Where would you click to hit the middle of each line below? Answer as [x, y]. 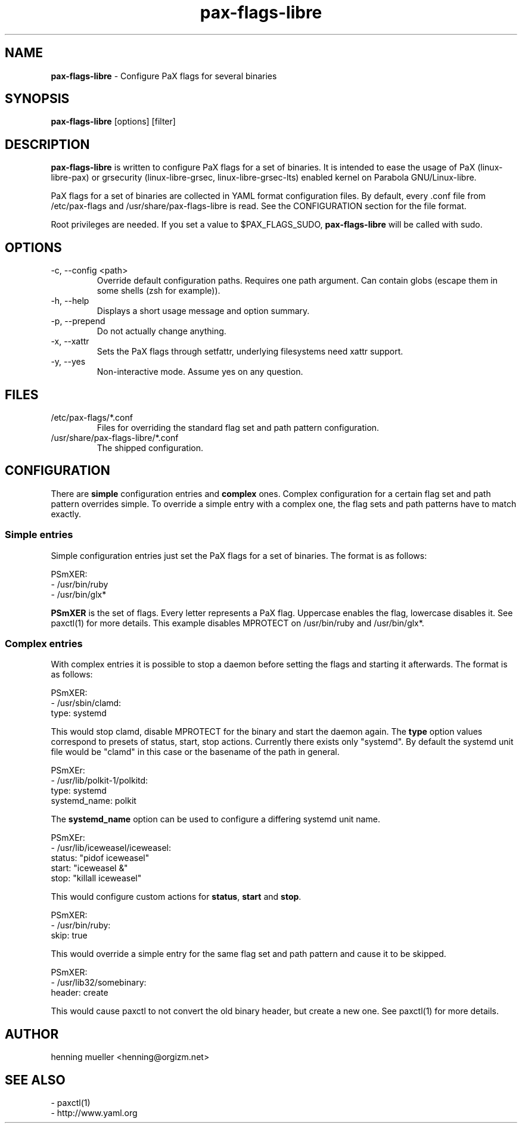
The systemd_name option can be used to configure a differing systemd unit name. [215, 819]
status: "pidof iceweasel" [100, 858]
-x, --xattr [70, 341]
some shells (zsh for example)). [159, 291]
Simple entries [39, 535]
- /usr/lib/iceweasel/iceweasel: [111, 848]
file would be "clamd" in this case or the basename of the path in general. [195, 752]
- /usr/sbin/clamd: [86, 703]
